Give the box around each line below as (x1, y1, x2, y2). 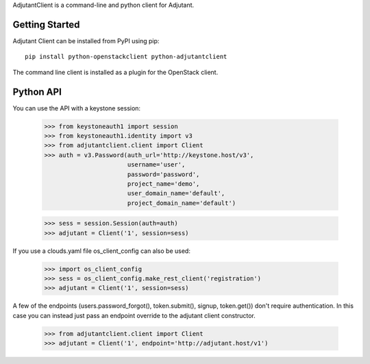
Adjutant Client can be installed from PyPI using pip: (12, 36, 160, 45)
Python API (12, 86, 62, 97)
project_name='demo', (127, 180, 200, 188)
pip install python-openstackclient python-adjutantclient (25, 53, 227, 61)
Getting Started (12, 19, 80, 30)
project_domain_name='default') (127, 199, 236, 207)
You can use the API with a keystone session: (12, 104, 140, 112)
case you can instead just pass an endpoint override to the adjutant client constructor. (12, 311, 256, 319)
